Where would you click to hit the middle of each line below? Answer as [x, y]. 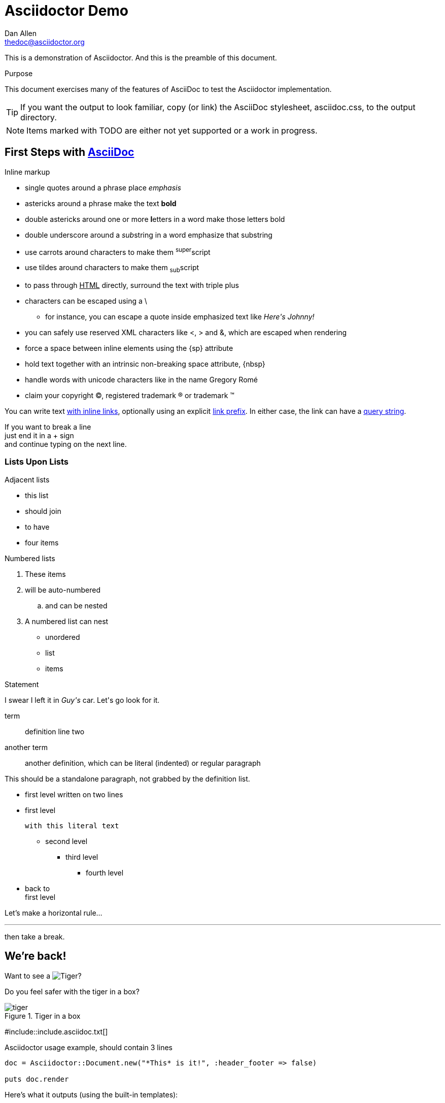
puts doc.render [37, 1079]
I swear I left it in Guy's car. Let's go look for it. [82, 700]
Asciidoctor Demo [67, 11]
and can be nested [76, 605]
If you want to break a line [48, 427]
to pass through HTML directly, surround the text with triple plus [132, 285]
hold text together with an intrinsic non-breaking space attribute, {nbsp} [145, 364]
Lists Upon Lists [37, 462]
